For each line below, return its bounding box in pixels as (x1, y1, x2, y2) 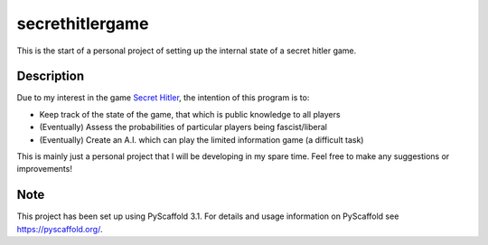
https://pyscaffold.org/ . (16, 223, 103, 234)
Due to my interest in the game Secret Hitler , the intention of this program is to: (16, 92, 310, 103)
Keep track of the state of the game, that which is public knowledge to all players (39, 108, 341, 119)
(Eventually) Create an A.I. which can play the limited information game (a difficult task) (39, 134, 364, 145)
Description (16, 69, 85, 84)
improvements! (16, 164, 72, 174)
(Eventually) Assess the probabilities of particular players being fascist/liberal (39, 122, 327, 133)
